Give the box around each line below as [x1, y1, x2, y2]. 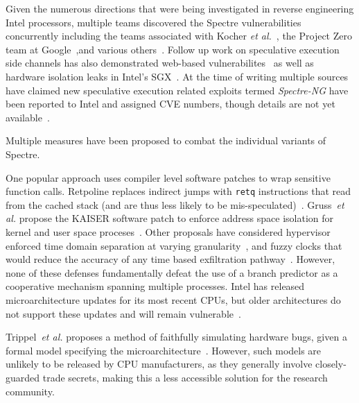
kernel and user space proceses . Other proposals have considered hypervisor [6, 224, 331, 239]
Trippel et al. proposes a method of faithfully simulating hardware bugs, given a [6, 329, 347, 344]
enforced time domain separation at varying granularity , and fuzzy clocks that [6, 238, 342, 252]
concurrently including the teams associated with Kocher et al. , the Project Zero [6, 28, 352, 43]
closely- [315, 357, 347, 371]
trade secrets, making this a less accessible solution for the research [42, 370, 328, 384]
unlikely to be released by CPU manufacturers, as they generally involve [6, 357, 313, 371]
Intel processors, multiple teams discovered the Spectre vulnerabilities [6, 15, 301, 29]
